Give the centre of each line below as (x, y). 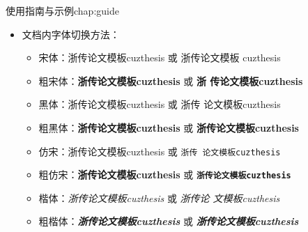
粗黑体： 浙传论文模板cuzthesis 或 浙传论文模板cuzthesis (169, 127)
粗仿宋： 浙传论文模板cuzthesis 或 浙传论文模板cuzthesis (165, 175)
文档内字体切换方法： (71, 34)
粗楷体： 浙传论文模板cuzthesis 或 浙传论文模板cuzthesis (169, 221)
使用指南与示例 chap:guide (62, 10)
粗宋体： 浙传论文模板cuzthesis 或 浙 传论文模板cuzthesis (171, 80)
